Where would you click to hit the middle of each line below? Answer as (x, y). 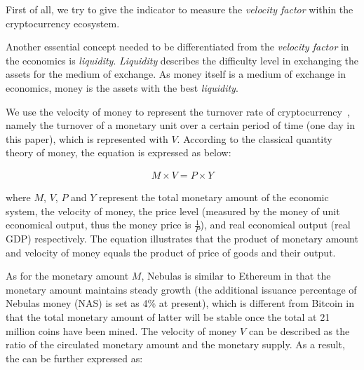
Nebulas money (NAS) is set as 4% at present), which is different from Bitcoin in (180, 303)
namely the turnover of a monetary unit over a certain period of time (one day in (181, 125)
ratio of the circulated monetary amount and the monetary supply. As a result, (175, 344)
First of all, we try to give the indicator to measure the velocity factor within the (180, 9)
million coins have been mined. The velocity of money (121, 330)
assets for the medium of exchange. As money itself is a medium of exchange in (176, 74)
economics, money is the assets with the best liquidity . (122, 87)
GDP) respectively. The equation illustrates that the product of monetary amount (182, 238)
